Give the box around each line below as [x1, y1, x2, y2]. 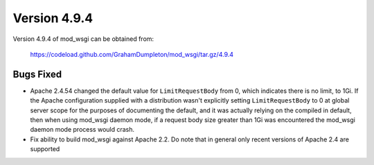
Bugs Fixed [12, 68, 62, 80]
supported [30, 145, 60, 153]
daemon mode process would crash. [30, 125, 135, 134]
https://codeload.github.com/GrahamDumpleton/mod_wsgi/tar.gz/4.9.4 [30, 50, 234, 58]
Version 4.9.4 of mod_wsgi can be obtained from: [12, 35, 154, 43]
